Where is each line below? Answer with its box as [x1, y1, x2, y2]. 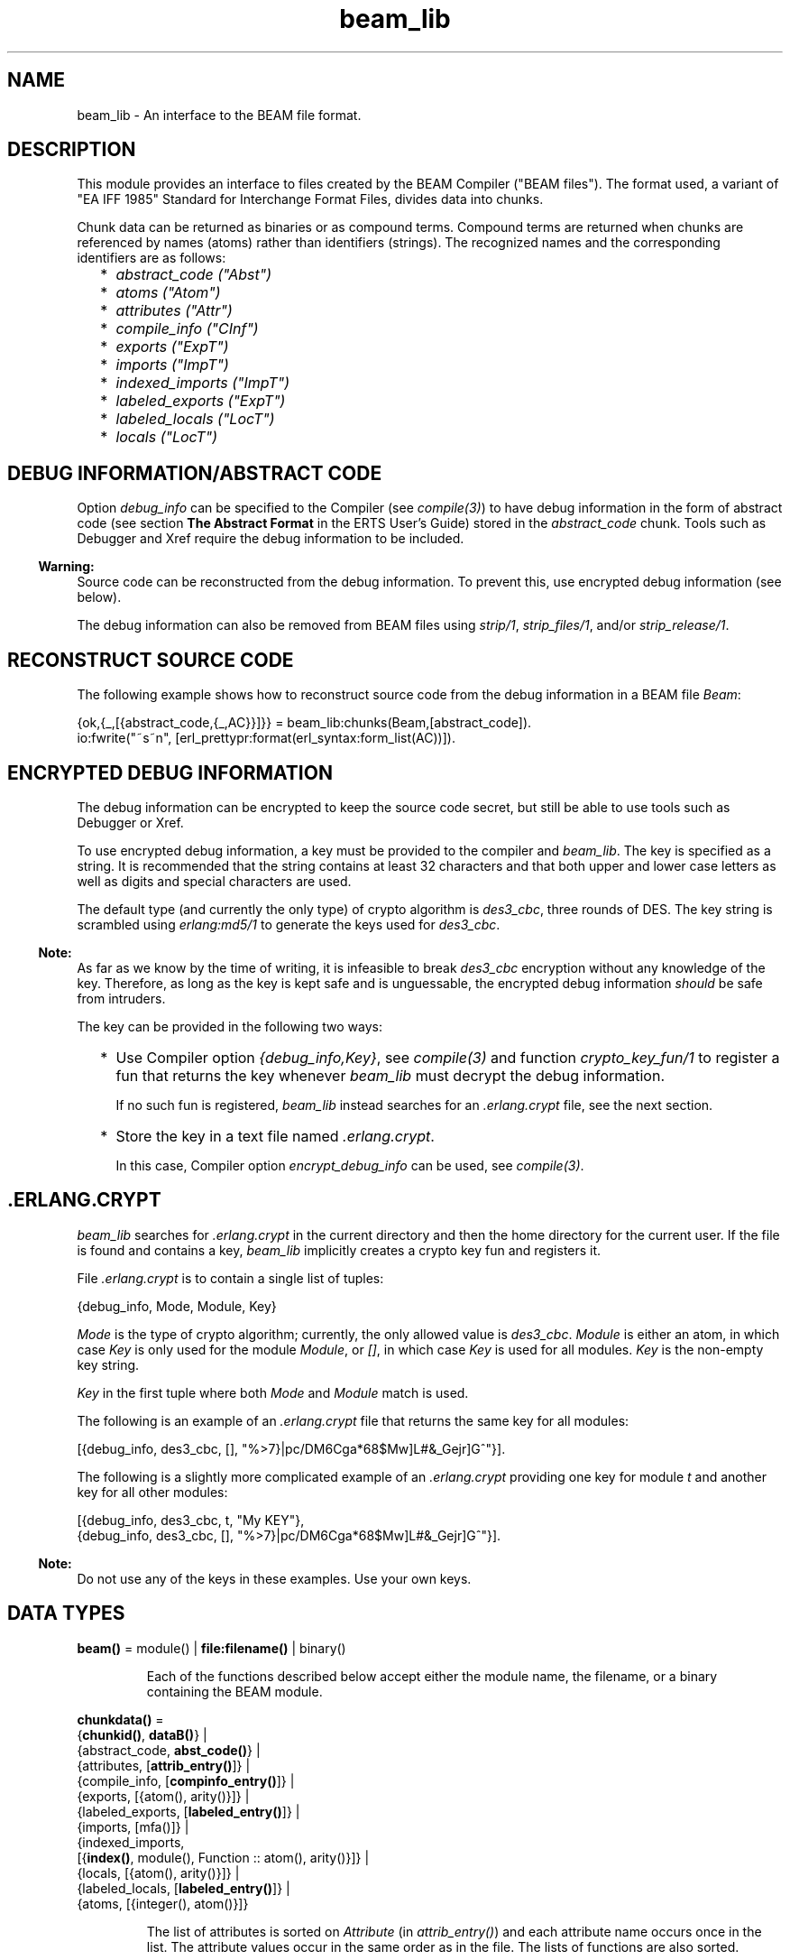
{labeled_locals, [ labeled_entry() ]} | [77, 1880, 290, 1896]
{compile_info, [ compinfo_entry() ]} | [77, 1772, 295, 1789]
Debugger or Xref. [77, 814, 184, 830]
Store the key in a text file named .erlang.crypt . [115, 1126, 435, 1145]
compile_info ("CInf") [115, 319, 259, 338]
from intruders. [77, 990, 166, 1006]
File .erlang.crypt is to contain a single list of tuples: [77, 1270, 384, 1286]
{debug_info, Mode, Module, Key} [77, 1298, 277, 1314]
